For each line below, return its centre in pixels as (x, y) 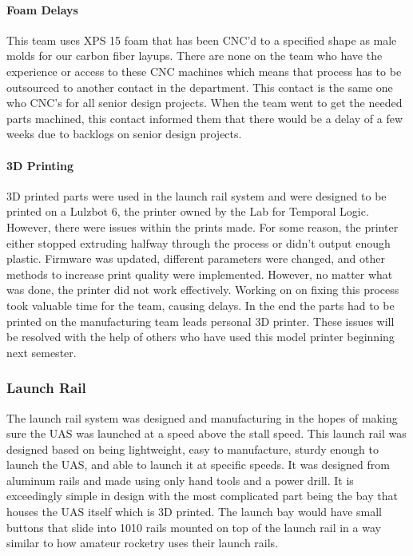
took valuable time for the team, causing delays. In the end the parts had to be (201, 305)
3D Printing (40, 165)
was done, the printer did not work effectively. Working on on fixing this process (203, 290)
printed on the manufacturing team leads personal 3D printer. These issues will (201, 321)
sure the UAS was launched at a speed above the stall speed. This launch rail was (206, 433)
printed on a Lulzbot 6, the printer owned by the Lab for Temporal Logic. (188, 211)
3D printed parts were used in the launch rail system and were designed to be (197, 195)
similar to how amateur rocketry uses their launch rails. (143, 543)
